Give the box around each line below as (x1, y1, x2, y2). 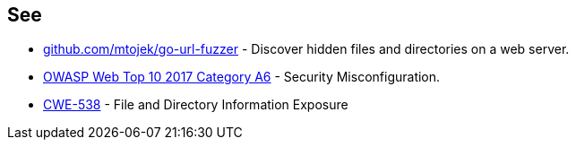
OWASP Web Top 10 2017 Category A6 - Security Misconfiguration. (43, 69, 441, 85)
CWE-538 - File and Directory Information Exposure (43, 97, 348, 113)
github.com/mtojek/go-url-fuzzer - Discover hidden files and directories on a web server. (43, 41, 570, 57)
